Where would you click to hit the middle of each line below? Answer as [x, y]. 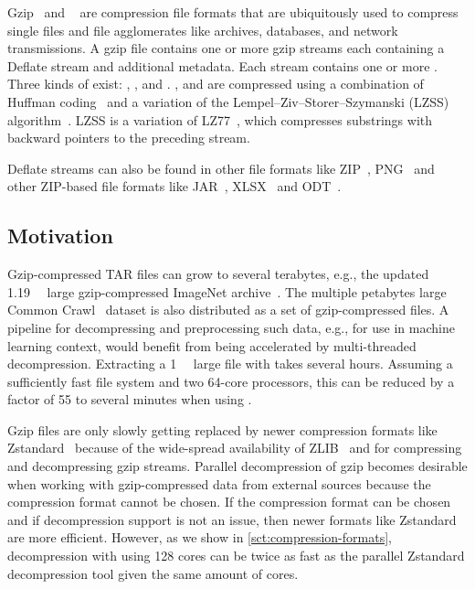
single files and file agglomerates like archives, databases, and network [203, 30]
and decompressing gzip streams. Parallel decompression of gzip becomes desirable [237, 466]
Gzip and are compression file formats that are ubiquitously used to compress [233, 12]
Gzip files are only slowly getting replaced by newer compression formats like [222, 429]
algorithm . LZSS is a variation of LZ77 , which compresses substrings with [220, 119]
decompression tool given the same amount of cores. [153, 573]
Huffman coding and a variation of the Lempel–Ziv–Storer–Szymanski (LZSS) [228, 101]
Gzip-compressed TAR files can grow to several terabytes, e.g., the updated [218, 274]
